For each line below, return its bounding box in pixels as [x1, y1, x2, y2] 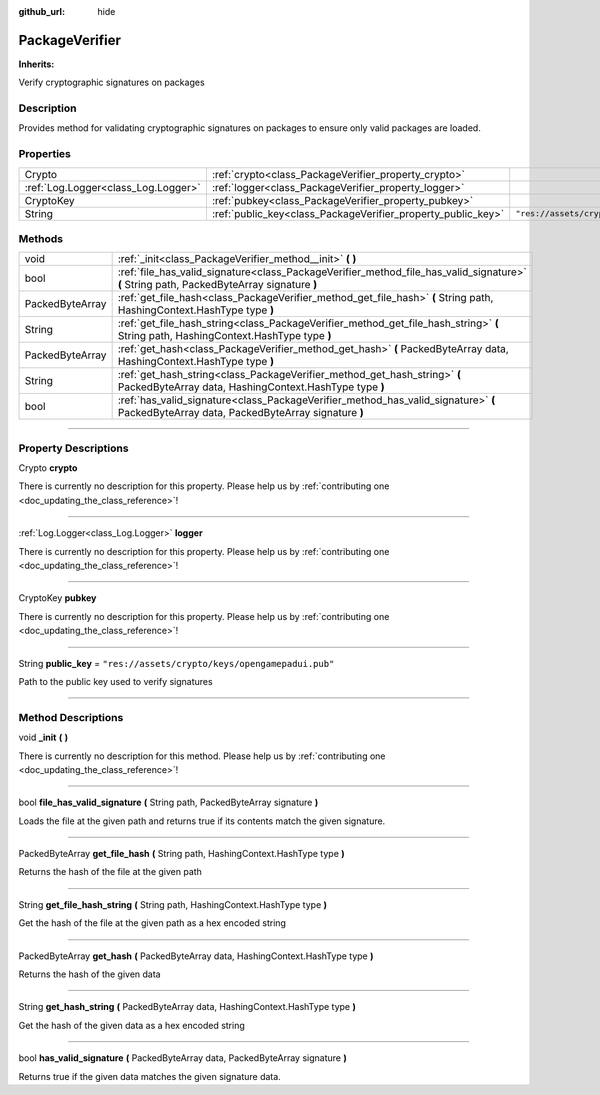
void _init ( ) [18, 731, 69, 744]
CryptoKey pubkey [18, 592, 97, 604]
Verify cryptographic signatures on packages [18, 76, 205, 89]
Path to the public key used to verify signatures [18, 675, 214, 687]
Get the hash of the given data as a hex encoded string [18, 1019, 245, 1031]
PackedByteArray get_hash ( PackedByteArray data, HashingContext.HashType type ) [18, 950, 374, 962]
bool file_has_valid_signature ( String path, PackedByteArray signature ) [18, 796, 319, 809]
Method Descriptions [18, 710, 124, 724]
